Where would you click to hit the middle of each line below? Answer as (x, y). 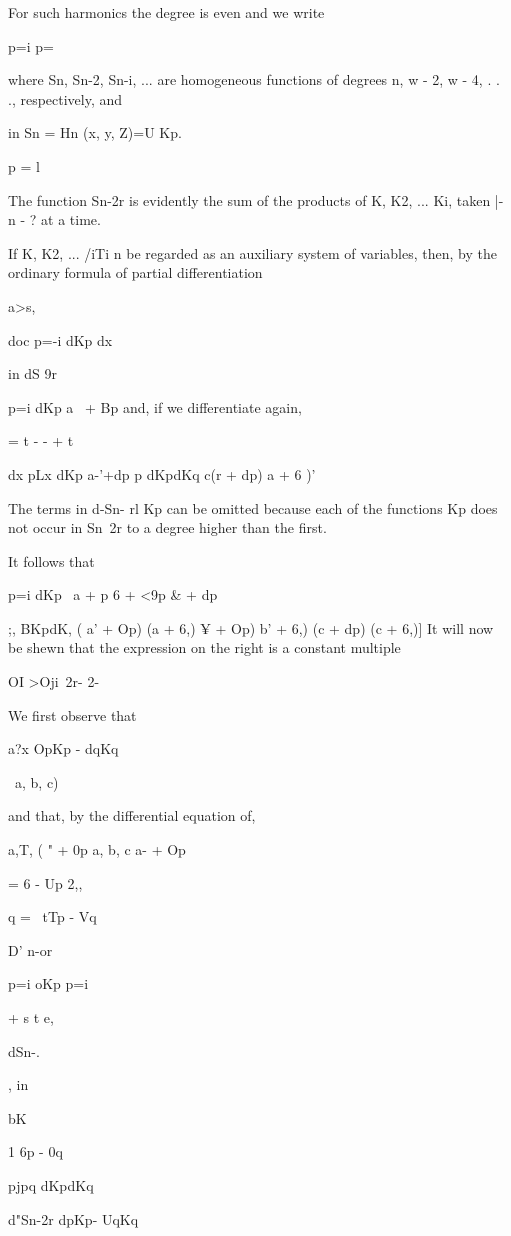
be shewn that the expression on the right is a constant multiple (204, 647)
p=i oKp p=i (48, 983)
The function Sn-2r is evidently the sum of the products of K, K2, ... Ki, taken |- (256, 199)
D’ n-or (30, 949)
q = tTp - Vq (52, 916)
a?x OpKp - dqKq (63, 748)
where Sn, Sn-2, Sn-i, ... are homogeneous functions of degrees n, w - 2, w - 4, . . (254, 79)
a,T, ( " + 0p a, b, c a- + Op (97, 849)
